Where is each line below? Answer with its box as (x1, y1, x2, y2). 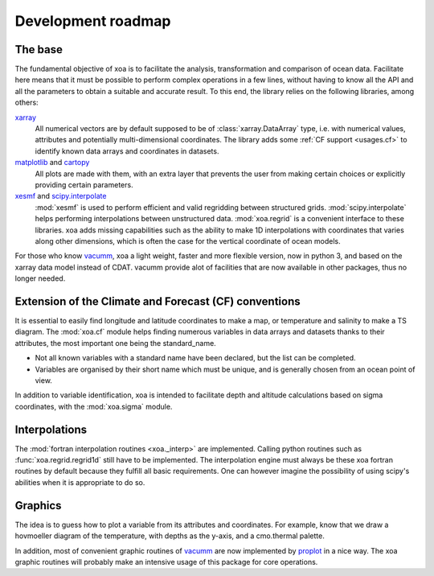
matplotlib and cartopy (14, 158, 90, 167)
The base (14, 43, 63, 56)
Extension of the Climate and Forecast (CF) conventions (14, 294, 301, 308)
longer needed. (14, 274, 66, 283)
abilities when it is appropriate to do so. (14, 477, 145, 487)
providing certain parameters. (35, 179, 133, 189)
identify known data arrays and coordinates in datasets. (35, 146, 219, 156)
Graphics (14, 499, 62, 512)
